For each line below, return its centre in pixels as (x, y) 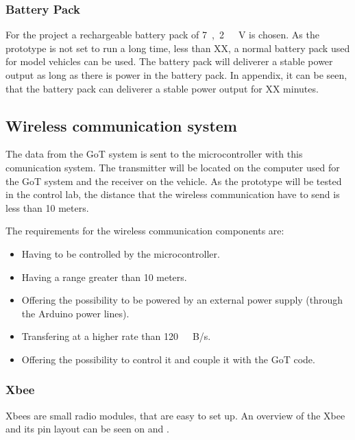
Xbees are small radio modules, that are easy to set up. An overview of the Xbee (175, 415)
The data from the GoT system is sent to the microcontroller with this (154, 154)
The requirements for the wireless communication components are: (145, 231)
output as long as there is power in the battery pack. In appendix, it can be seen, (176, 75)
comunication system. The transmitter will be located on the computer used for (173, 167)
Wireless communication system (121, 125)
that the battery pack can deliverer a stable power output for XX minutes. (162, 88)
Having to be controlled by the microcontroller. (121, 253)
